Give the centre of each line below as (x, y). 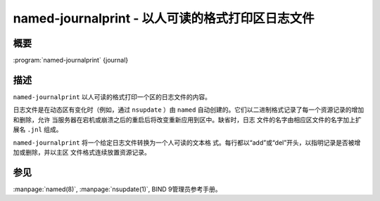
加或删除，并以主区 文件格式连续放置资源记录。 (82, 152)
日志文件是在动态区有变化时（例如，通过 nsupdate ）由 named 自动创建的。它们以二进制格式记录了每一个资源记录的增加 (189, 110)
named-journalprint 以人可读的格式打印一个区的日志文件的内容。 (112, 97)
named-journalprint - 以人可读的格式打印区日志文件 (164, 18)
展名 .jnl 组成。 (38, 129)
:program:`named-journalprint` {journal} (71, 60)
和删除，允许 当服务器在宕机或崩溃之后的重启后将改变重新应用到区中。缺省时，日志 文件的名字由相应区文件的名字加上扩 (187, 119)
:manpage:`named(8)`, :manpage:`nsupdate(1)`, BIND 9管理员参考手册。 (117, 189)
